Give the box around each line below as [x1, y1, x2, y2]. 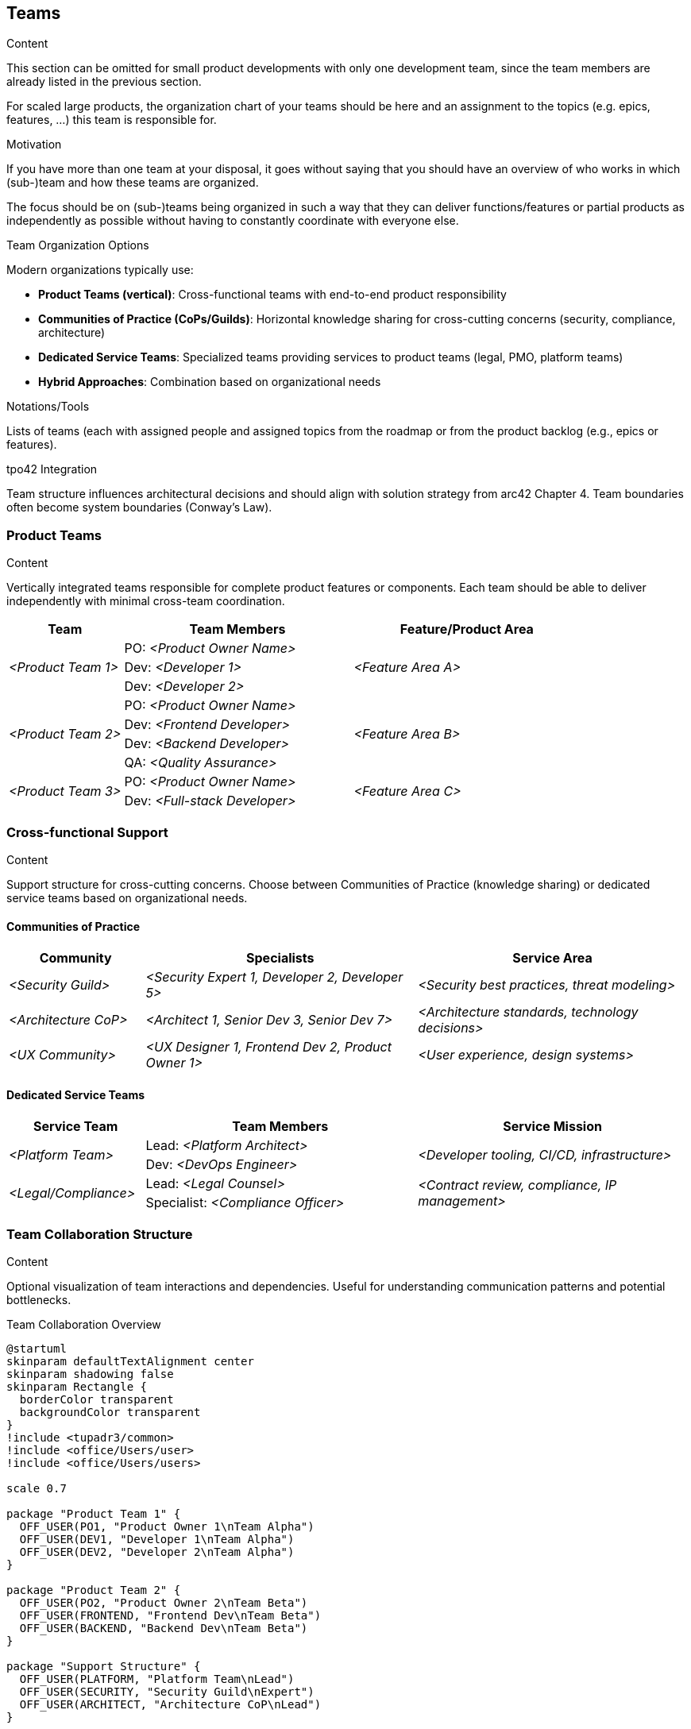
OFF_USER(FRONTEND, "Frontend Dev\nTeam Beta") [19, 1609, 322, 1623]
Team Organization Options [6, 238, 149, 253]
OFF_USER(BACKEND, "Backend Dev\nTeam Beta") [19, 1622, 308, 1635]
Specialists [246, 950, 315, 967]
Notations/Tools [6, 399, 90, 414]
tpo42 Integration [6, 462, 98, 477]
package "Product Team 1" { [6, 1507, 181, 1521]
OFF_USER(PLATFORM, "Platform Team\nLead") [19, 1673, 295, 1686]
